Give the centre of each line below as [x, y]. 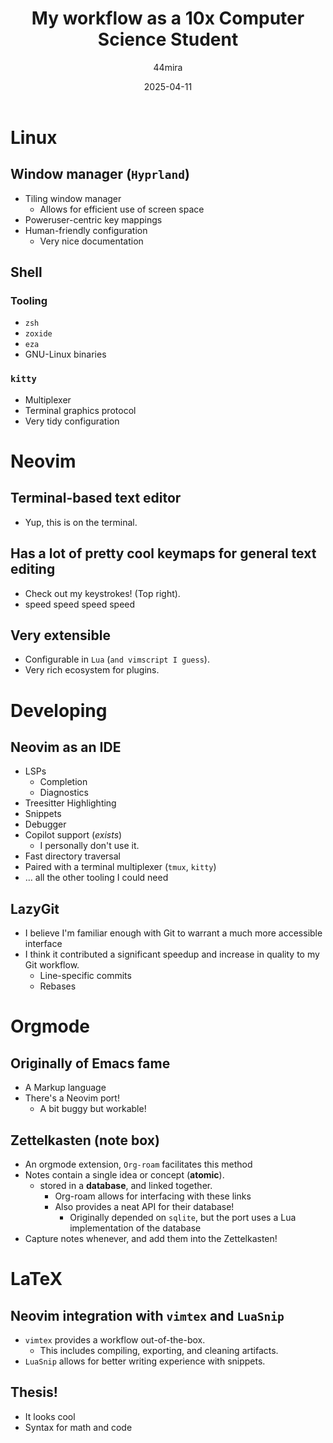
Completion [63, 782]
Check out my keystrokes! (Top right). [102, 593]
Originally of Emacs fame [90, 1063]
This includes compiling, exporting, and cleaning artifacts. [159, 1350]
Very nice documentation [91, 241]
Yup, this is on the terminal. [81, 522]
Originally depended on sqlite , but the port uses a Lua [183, 1217]
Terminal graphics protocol [80, 410]
